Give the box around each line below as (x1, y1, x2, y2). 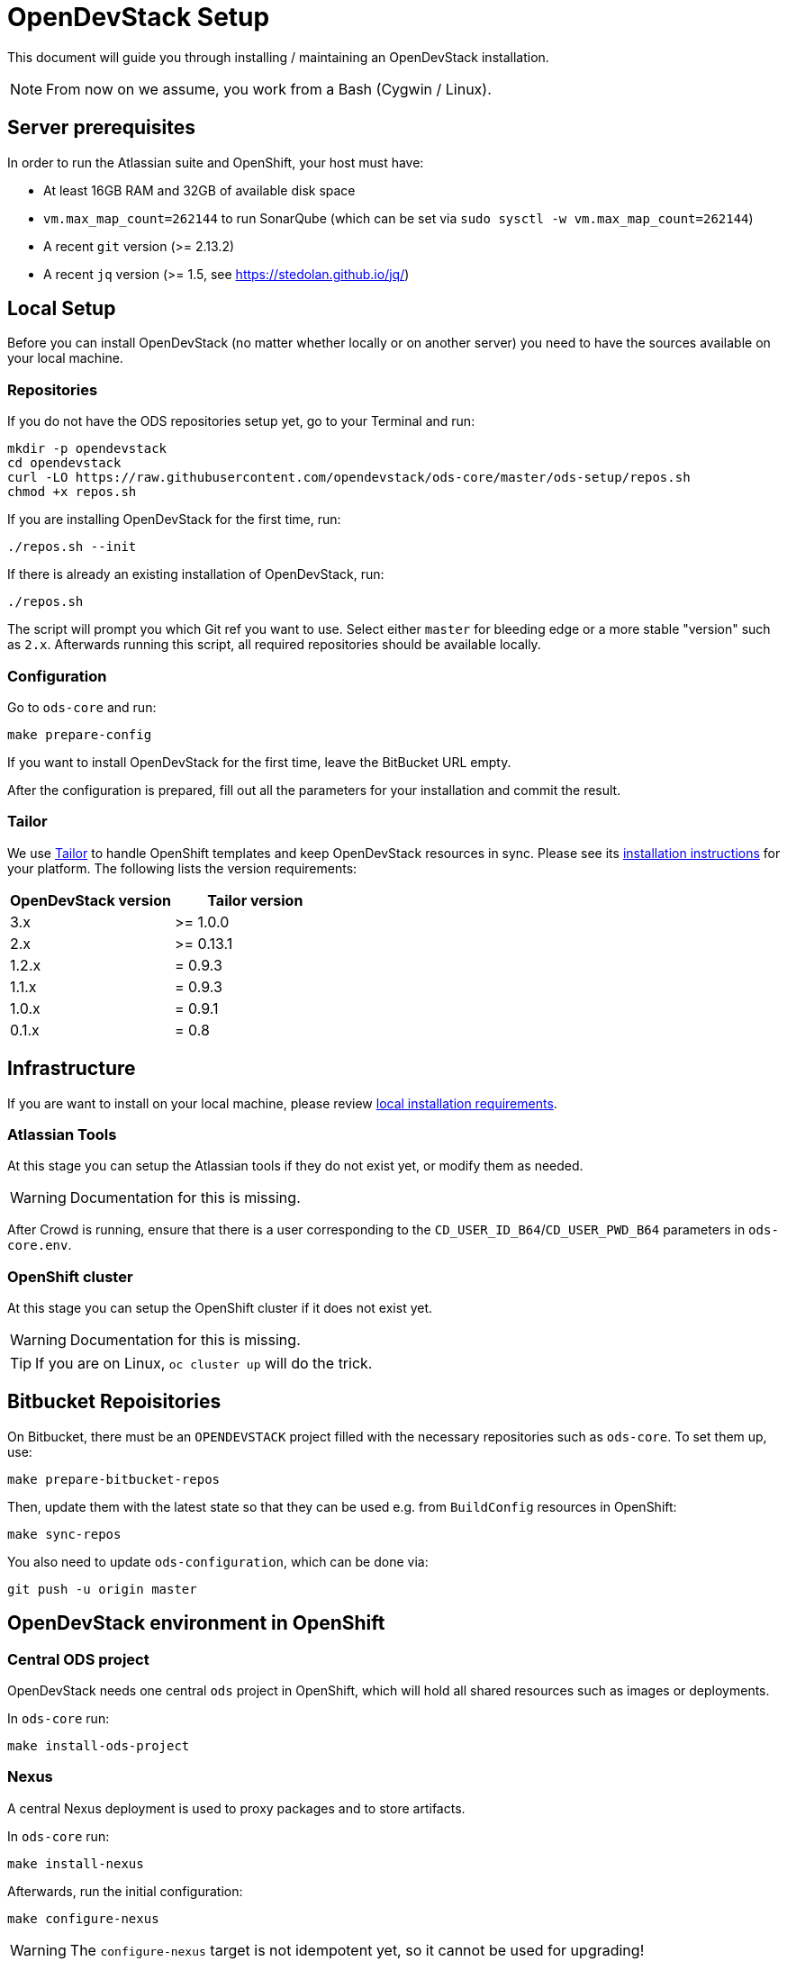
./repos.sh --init (7, 539, 137, 555)
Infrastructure (7, 1057, 136, 1080)
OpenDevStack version (10, 890, 171, 909)
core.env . (7, 1237, 72, 1253)
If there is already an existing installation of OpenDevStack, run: (7, 566, 384, 583)
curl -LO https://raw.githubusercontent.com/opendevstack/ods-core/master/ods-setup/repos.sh (7, 470, 691, 485)
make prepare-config (7, 727, 152, 742)
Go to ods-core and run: (7, 699, 157, 715)
